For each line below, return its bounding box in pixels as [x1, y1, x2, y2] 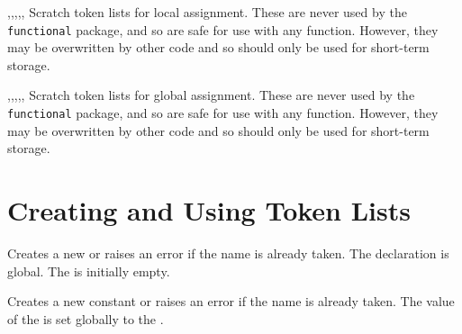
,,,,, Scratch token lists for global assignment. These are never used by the [7, 86, 415, 104]
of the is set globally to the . [7, 309, 164, 328]
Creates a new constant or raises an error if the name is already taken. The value [7, 292, 455, 311]
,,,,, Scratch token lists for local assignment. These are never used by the [7, 3, 407, 21]
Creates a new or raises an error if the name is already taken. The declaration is [7, 244, 449, 262]
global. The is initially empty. [7, 261, 170, 280]
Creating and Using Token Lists [7, 192, 411, 229]
